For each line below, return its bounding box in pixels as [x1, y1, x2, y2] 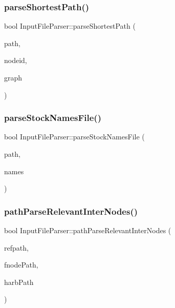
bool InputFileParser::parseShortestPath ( [4, 20, 136, 31]
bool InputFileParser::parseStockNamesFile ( [4, 131, 145, 142]
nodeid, [4, 55, 27, 66]
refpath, [4, 242, 29, 253]
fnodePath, [4, 259, 38, 270]
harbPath [4, 276, 34, 287]
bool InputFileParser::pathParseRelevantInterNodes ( [4, 225, 171, 235]
